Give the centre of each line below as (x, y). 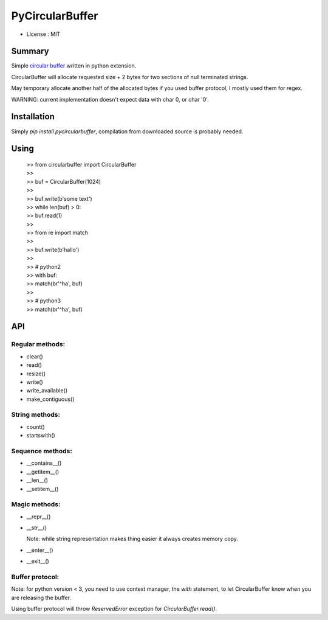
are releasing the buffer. (41, 597)
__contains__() (44, 463)
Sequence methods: (42, 451)
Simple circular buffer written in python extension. (74, 66)
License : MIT (43, 34)
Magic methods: (36, 504)
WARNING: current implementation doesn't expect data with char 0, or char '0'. (110, 99)
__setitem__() (43, 489)
